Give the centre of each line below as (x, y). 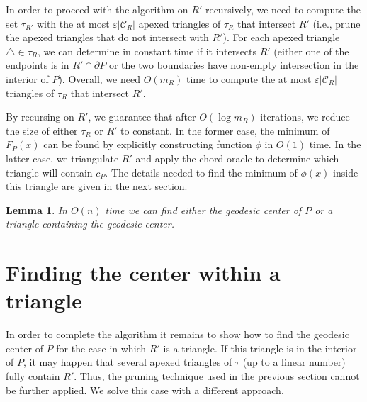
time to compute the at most (249, 78)
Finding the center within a (143, 273)
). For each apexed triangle (281, 37)
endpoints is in (38, 65)
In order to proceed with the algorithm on (97, 9)
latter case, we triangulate (62, 158)
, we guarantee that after (142, 117)
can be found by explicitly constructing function (148, 144)
